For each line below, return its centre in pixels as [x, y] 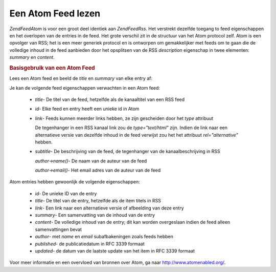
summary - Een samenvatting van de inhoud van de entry [95, 215]
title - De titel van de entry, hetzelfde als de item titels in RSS [98, 201]
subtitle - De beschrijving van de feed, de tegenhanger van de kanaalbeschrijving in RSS [128, 152]
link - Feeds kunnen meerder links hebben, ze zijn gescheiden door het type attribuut [124, 118]
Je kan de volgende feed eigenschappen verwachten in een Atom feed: [85, 88]
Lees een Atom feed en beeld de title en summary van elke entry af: [81, 78]
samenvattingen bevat [58, 229]
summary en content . [32, 57]
